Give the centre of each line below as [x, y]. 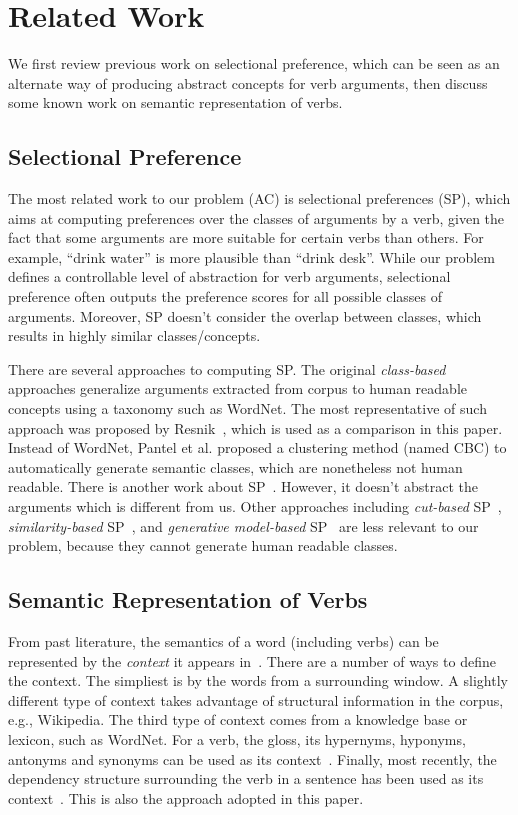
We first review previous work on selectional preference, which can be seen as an [254, 63]
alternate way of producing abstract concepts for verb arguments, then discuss [248, 82]
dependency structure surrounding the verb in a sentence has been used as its [246, 778]
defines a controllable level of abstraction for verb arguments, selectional [229, 276]
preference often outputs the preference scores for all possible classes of [225, 296]
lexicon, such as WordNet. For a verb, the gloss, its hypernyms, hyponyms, [237, 738]
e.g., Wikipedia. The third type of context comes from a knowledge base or [238, 719]
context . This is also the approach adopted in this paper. [186, 797]
